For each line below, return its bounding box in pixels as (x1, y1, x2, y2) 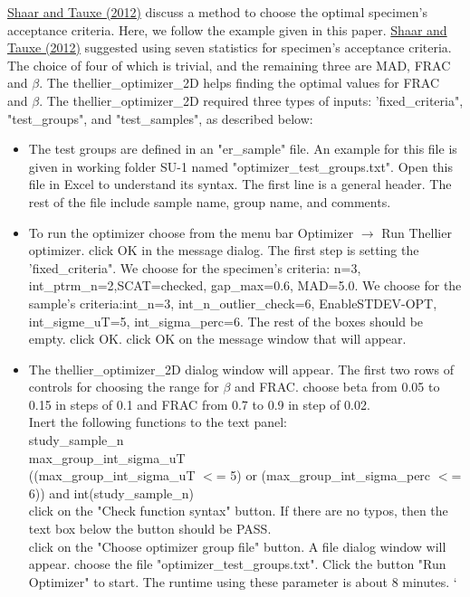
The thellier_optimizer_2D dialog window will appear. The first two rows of (28, 359, 454, 378)
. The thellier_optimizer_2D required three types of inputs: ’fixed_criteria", (39, 90, 464, 109)
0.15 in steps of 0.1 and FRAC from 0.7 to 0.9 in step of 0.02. (28, 394, 370, 413)
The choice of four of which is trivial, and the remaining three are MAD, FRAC (7, 55, 451, 74)
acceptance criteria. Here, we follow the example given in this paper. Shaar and (7, 20, 447, 39)
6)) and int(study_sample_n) (28, 483, 194, 502)
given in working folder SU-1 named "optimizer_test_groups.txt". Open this (28, 156, 454, 175)
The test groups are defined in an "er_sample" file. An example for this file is (28, 139, 457, 158)
